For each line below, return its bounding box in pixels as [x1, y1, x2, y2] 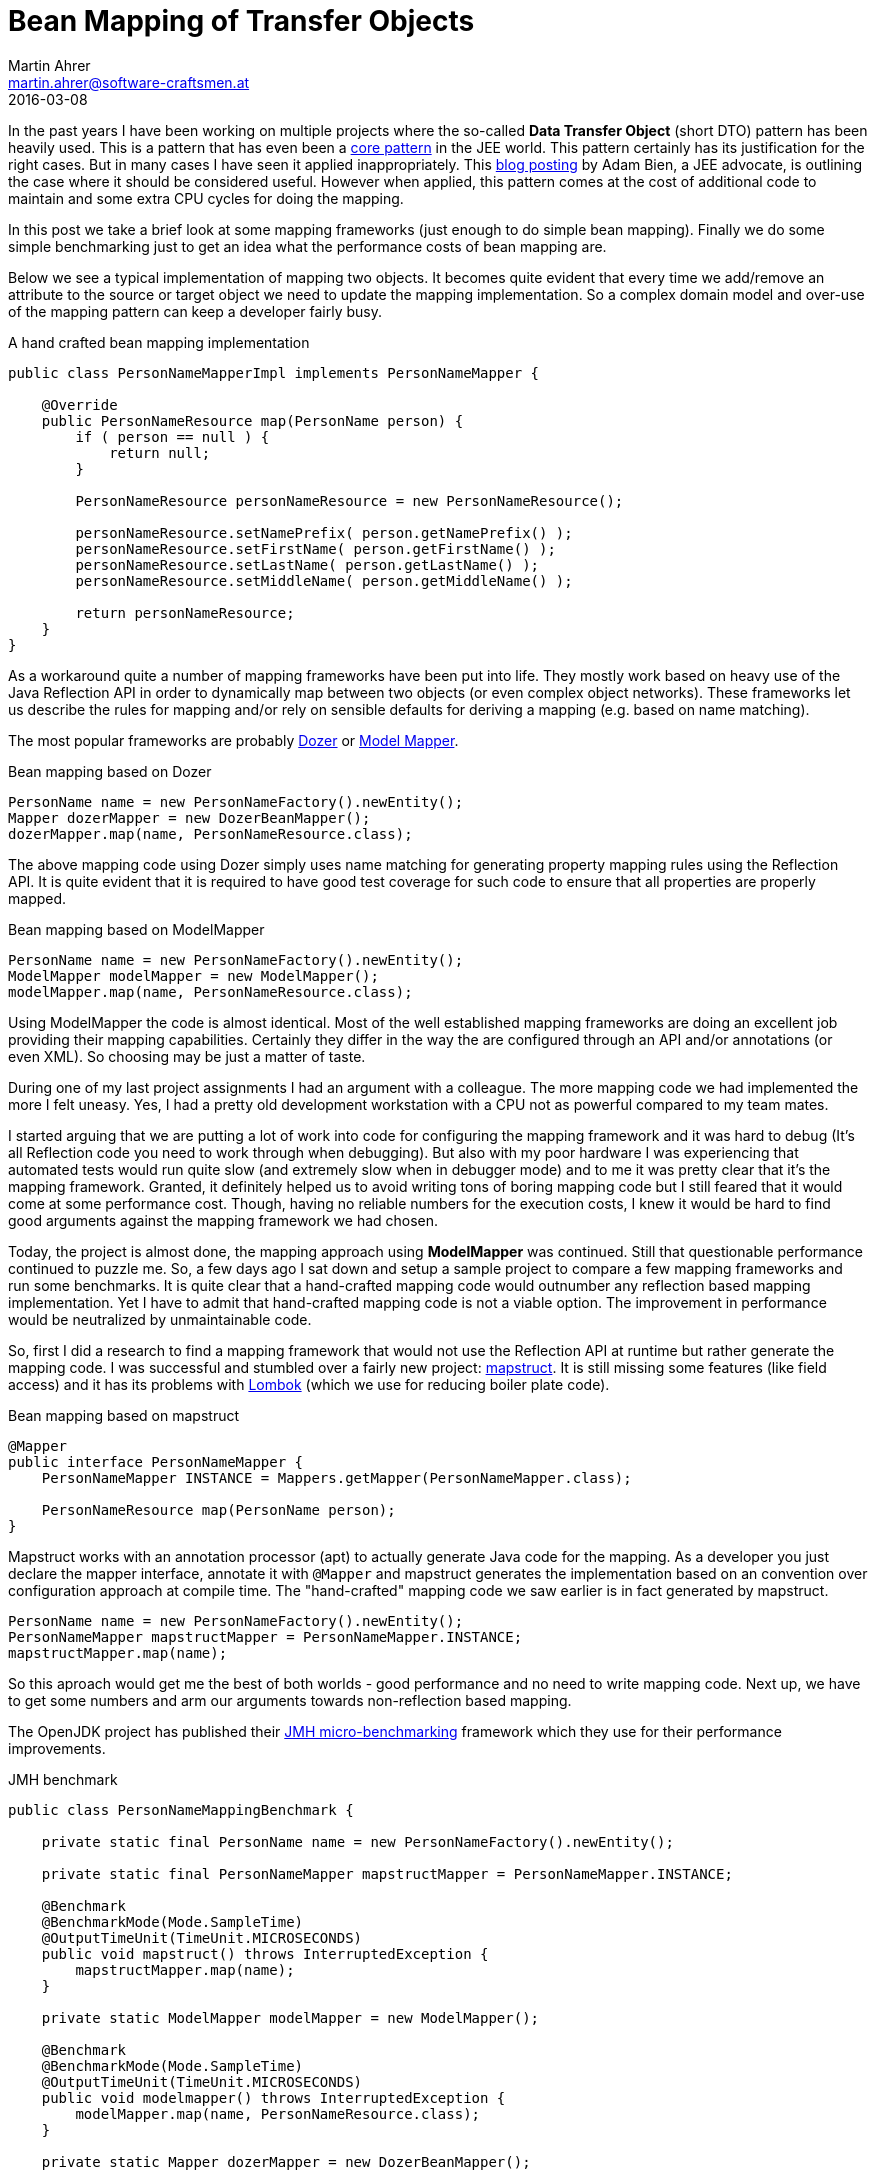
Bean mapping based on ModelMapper [8, 920, 265, 938]
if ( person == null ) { [75, 428, 270, 445]
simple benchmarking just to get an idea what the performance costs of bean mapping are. [8, 237, 607, 255]
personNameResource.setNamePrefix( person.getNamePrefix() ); [75, 524, 573, 541]
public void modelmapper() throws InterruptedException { [41, 2089, 506, 2106]
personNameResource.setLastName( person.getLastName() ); [75, 556, 540, 573]
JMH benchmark [8, 1770, 118, 1788]
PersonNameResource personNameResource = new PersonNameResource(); [75, 492, 624, 509]
